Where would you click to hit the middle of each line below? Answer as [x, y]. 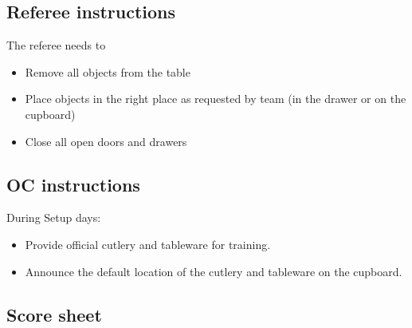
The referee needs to [56, 45]
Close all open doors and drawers [106, 141]
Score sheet [54, 314]
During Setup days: [54, 217]
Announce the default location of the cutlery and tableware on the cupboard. [214, 271]
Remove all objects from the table [108, 71]
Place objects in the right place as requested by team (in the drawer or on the [216, 99]
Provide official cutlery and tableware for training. [148, 244]
